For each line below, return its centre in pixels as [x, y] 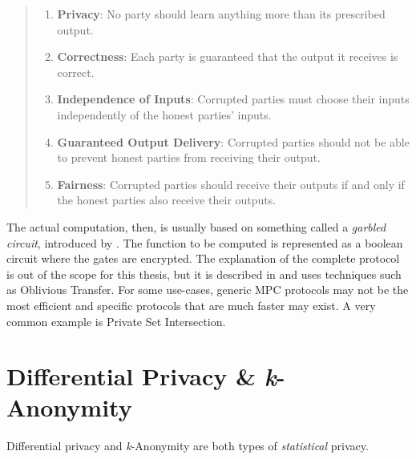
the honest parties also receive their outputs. [167, 200]
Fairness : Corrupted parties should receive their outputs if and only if [231, 184]
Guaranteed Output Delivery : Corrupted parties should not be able [233, 141]
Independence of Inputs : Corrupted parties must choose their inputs [233, 99]
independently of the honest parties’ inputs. [164, 114]
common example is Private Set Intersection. [116, 321]
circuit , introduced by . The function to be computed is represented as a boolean [205, 242]
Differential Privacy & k [141, 376]
